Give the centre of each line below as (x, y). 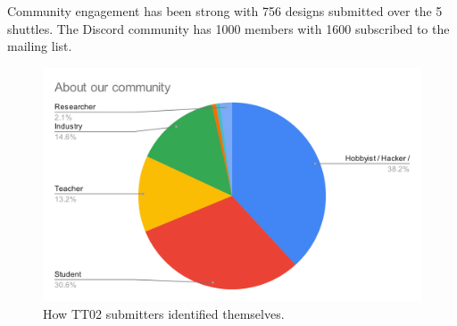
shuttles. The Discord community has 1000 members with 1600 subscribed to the (228, 28)
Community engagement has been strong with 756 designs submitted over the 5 (225, 11)
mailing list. (40, 46)
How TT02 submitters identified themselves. (164, 314)
